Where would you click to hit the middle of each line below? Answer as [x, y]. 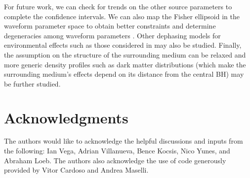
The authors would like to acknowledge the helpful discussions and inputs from [124, 141]
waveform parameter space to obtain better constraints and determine [110, 26]
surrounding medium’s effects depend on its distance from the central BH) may [124, 74]
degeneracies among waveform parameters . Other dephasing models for [112, 35]
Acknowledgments [66, 117]
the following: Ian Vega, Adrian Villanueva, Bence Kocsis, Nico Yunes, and [117, 151]
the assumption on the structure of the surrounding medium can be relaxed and [125, 54]
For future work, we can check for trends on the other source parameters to [118, 6]
